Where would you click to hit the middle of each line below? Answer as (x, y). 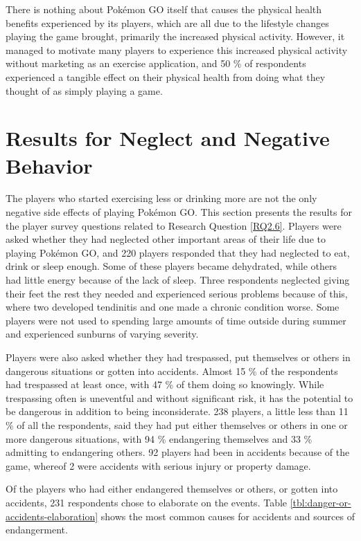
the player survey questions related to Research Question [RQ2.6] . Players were (174, 225)
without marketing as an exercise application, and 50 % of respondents (156, 63)
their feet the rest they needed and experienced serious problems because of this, (177, 293)
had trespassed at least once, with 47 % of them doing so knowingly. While (165, 384)
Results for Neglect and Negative (168, 138)
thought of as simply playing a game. (84, 90)
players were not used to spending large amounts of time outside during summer (176, 320)
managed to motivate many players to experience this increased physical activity (177, 49)
